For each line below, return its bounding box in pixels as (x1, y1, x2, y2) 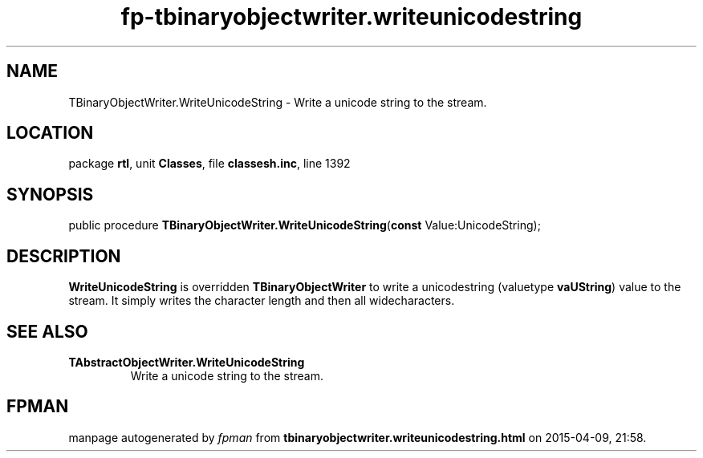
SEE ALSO (6, 321, 88, 342)
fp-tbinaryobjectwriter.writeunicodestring (120, 3, 583, 30)
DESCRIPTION (6, 245, 121, 266)
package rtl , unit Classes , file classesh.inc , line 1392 (68, 156, 351, 171)
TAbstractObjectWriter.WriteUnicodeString (68, 355, 305, 369)
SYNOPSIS (6, 184, 94, 205)
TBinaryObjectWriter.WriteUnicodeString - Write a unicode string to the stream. (68, 95, 487, 109)
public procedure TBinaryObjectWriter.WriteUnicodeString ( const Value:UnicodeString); (68, 218, 541, 233)
